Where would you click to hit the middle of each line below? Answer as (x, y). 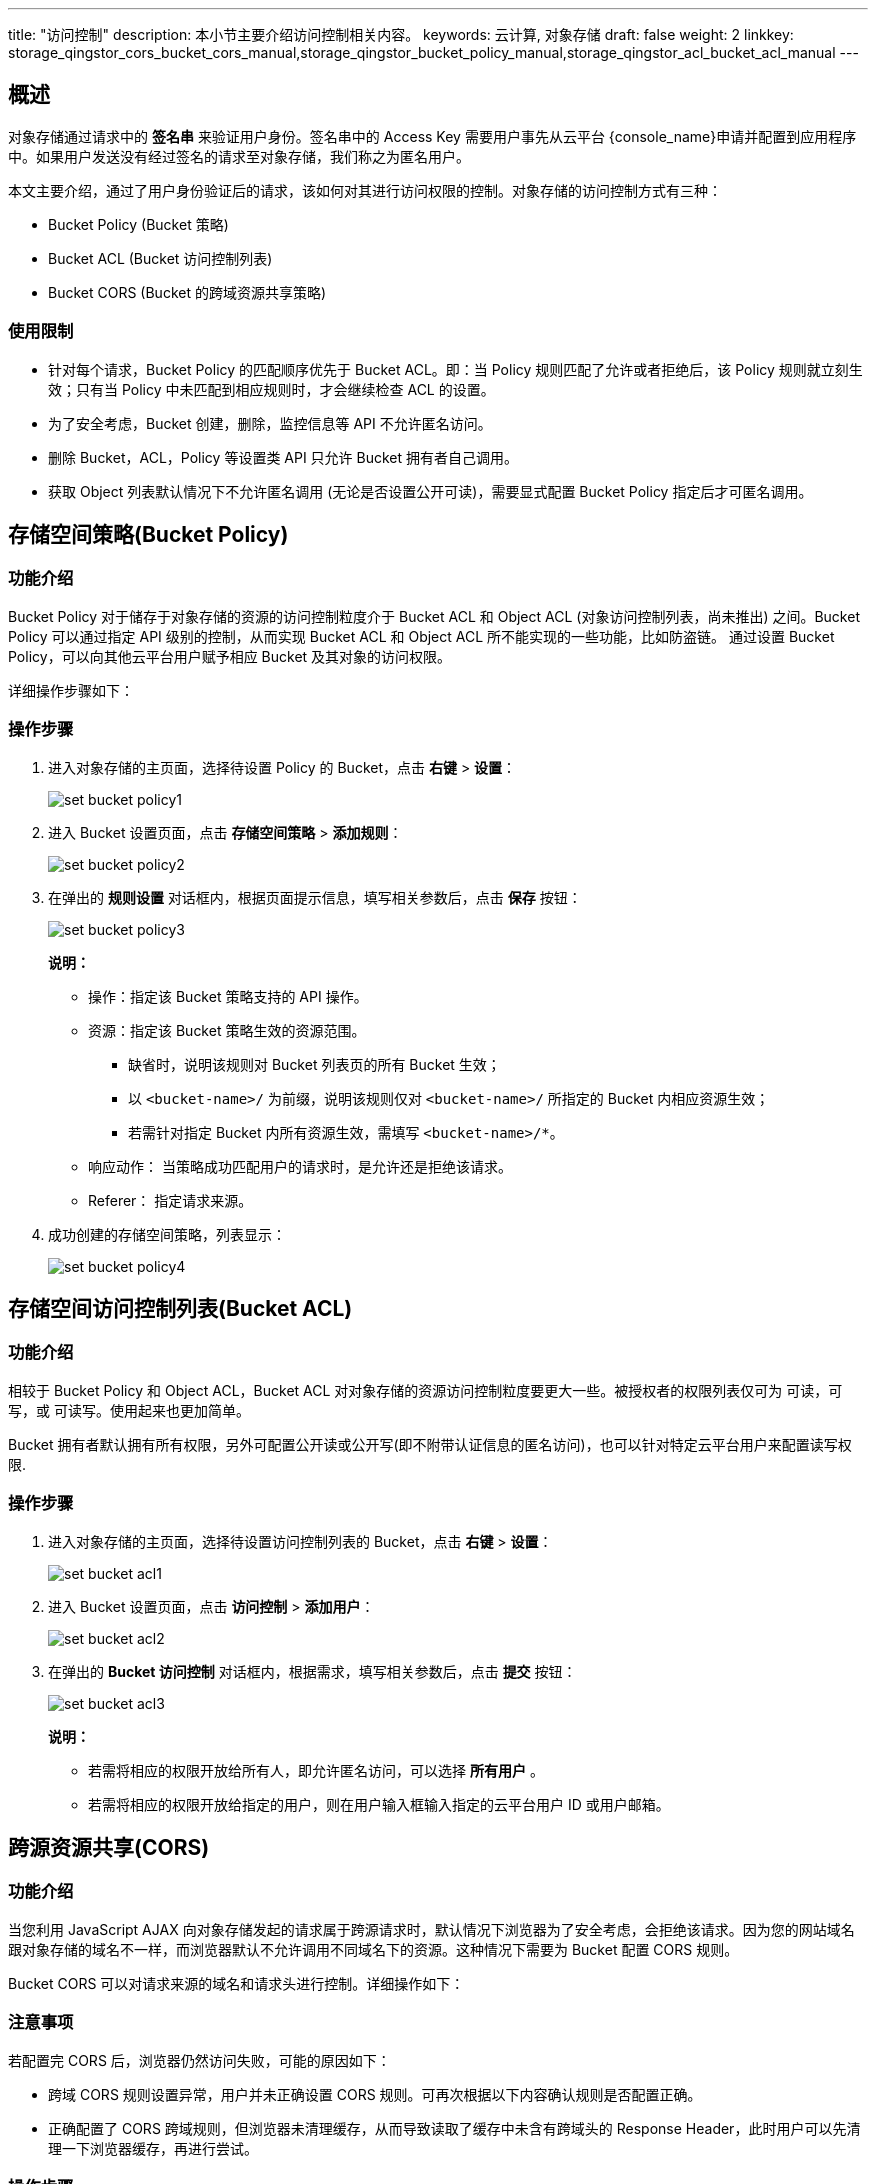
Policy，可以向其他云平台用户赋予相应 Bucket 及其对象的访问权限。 (230, 656)
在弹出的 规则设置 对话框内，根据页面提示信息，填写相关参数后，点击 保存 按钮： (315, 897)
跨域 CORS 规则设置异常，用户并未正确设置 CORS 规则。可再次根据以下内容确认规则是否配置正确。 (375, 2094)
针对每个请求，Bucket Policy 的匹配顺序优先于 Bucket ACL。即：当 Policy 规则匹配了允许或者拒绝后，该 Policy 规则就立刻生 (455, 369)
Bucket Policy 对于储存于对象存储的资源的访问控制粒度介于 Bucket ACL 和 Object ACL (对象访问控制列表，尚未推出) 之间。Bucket (434, 616)
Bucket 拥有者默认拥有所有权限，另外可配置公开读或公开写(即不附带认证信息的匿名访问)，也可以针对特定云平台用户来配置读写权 (430, 1444)
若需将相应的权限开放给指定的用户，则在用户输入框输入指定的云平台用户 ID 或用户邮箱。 (379, 1804)
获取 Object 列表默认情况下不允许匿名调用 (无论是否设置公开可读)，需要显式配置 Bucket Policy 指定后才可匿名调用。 (430, 491)
